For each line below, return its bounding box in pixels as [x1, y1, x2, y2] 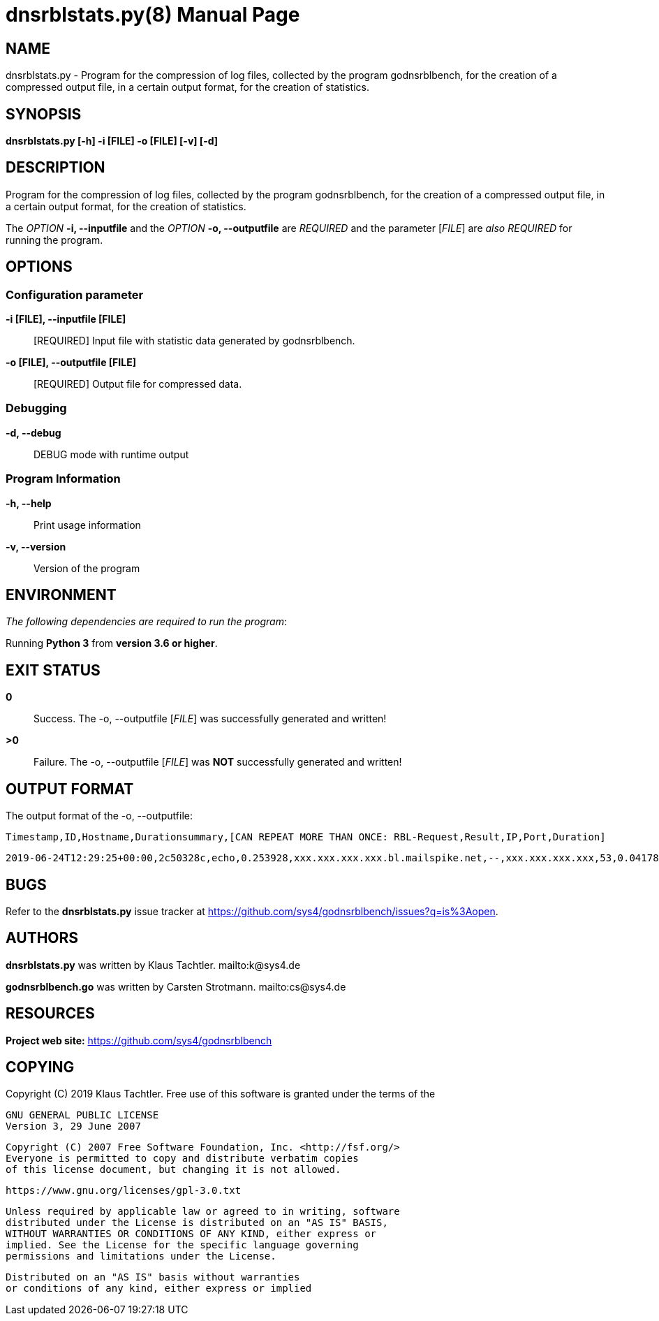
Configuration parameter [6, 287, 144, 302]
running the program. [6, 233, 103, 246]
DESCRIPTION [6, 159, 105, 177]
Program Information [6, 472, 121, 486]
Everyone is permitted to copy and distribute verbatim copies [6, 1153, 359, 1165]
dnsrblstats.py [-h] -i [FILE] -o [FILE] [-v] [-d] [6, 135, 219, 147]
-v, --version [6, 540, 66, 553]
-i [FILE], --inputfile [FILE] [6, 313, 126, 326]
